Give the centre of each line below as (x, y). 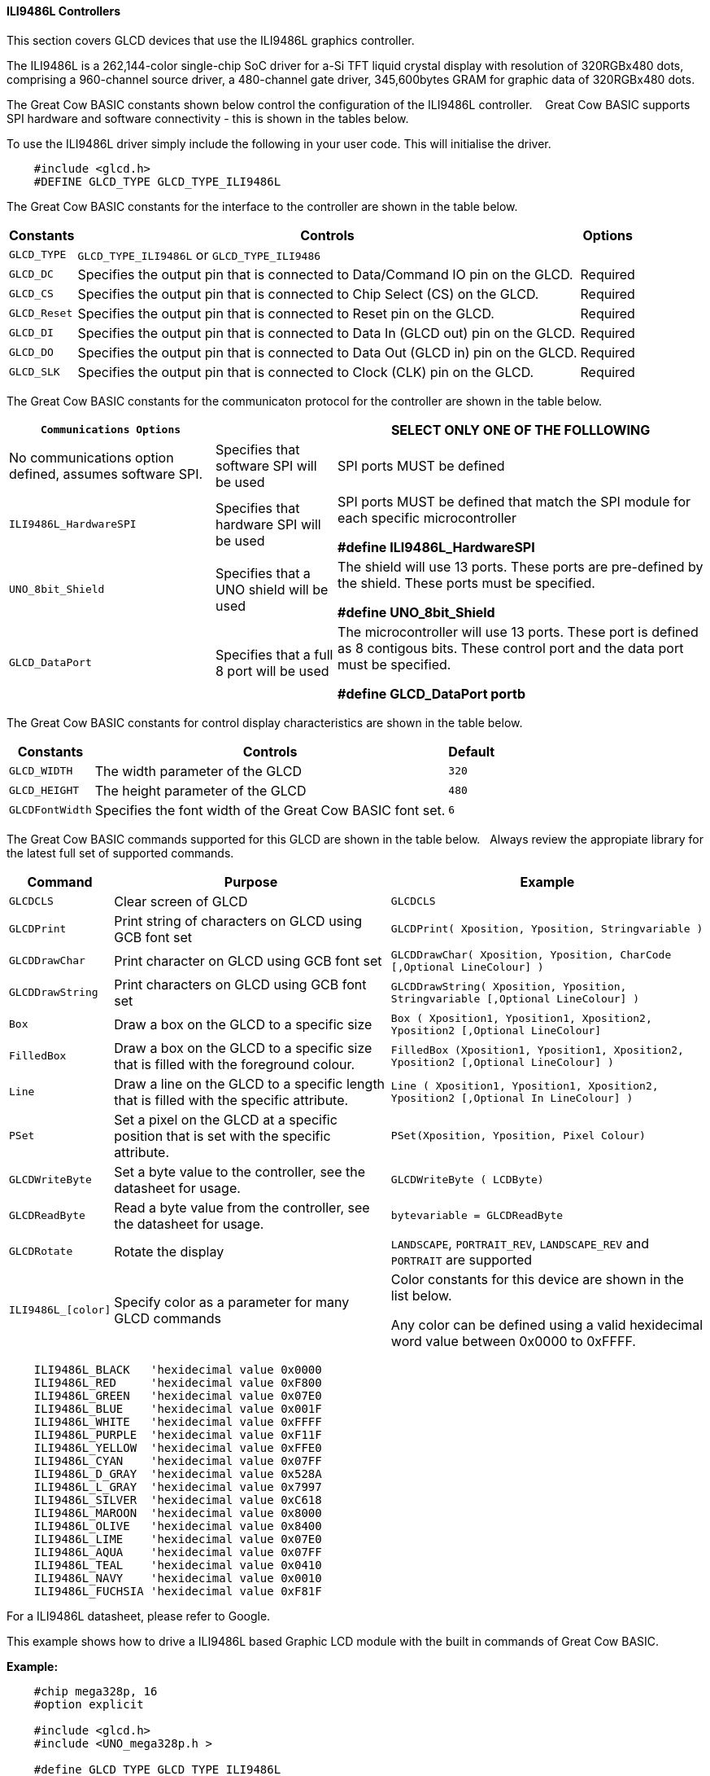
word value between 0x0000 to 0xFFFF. (513, 1341)
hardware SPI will (268, 524)
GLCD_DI (31, 333)
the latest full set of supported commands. (120, 853)
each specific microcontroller (427, 517)
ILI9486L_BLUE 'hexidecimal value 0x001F (178, 1408)
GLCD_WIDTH (41, 771)
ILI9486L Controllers (63, 11)
